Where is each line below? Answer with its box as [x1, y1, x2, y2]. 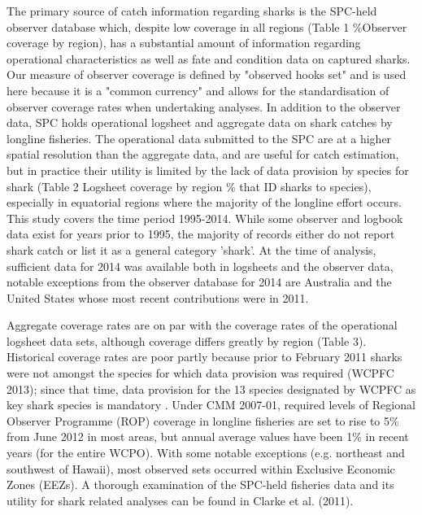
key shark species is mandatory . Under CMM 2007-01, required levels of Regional [7, 396, 415, 413]
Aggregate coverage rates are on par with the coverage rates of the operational [7, 316, 398, 334]
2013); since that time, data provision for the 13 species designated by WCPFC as [7, 380, 416, 397]
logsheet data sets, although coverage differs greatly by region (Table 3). [7, 332, 367, 349]
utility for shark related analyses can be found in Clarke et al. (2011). [7, 491, 354, 508]
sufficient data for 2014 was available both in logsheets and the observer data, [7, 257, 394, 274]
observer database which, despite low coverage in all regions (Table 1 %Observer [7, 18, 407, 35]
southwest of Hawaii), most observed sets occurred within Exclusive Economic [7, 460, 395, 477]
